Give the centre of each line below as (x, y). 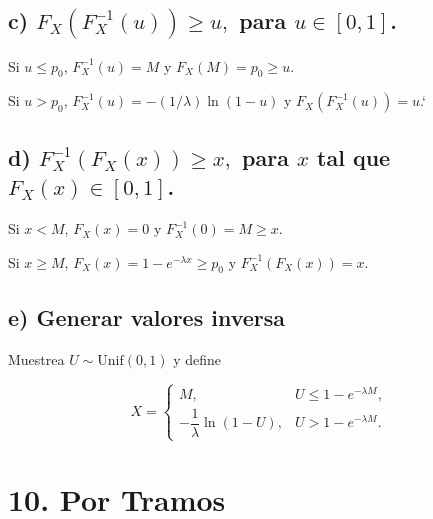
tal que (354, 156)
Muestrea (36, 358)
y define (197, 358)
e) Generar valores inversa (147, 316)
